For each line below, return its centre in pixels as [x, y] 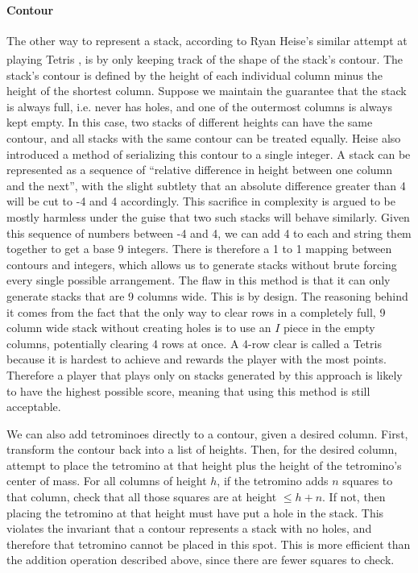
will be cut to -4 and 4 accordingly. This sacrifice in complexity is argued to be [201, 201]
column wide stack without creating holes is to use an [139, 328]
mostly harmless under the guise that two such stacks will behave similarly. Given [208, 216]
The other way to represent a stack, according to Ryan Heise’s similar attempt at [207, 40]
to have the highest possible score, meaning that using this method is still [188, 390]
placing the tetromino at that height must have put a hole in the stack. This [195, 512]
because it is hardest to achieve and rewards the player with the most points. [197, 359]
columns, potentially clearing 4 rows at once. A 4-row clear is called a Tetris [194, 343]
